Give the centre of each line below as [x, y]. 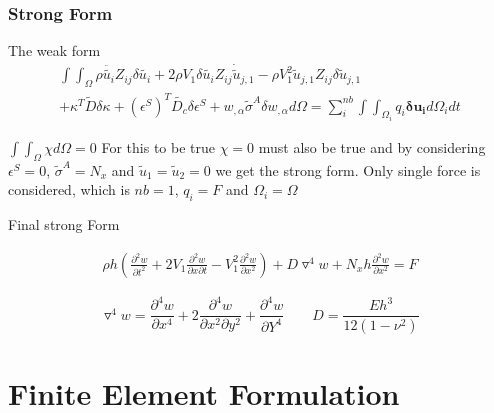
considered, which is [69, 189]
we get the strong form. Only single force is [348, 169]
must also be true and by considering [372, 147]
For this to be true [158, 147]
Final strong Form [64, 224]
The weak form [54, 50]
